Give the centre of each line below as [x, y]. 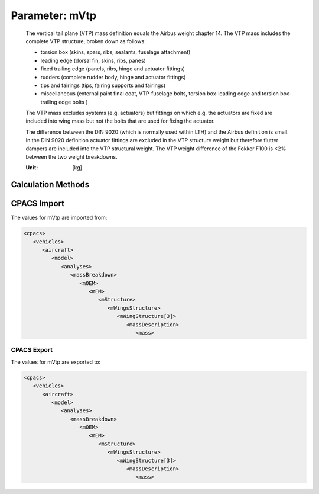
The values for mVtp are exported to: [56, 362]
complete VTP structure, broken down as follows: [86, 41]
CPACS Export [32, 350]
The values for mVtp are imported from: [59, 218]
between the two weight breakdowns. [71, 157]
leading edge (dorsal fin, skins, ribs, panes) [93, 60]
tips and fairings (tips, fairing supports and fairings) [103, 85]
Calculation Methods [50, 185]
